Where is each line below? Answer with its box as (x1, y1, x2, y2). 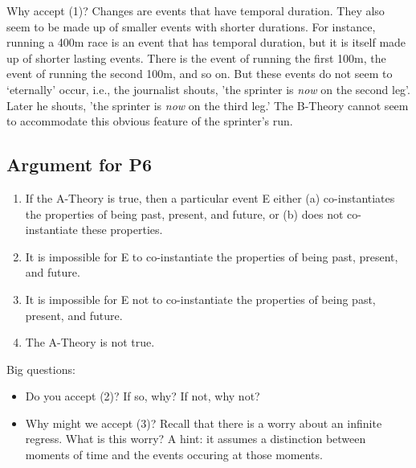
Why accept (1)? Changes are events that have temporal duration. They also (6, 2, 385, 18)
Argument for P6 (6, 152, 153, 177)
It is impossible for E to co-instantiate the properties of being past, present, (25, 248, 398, 265)
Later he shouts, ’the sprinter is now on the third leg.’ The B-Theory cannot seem (6, 96, 409, 113)
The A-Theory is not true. (25, 334, 155, 351)
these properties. (81, 221, 163, 238)
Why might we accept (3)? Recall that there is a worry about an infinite (25, 414, 382, 431)
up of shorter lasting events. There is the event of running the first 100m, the (6, 49, 386, 66)
